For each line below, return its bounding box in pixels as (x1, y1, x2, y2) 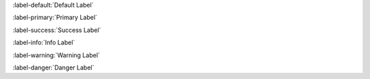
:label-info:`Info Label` (12, 38, 75, 47)
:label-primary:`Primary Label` (12, 14, 97, 22)
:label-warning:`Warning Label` (12, 51, 101, 59)
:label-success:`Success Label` (12, 26, 101, 34)
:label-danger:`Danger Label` (12, 63, 95, 72)
